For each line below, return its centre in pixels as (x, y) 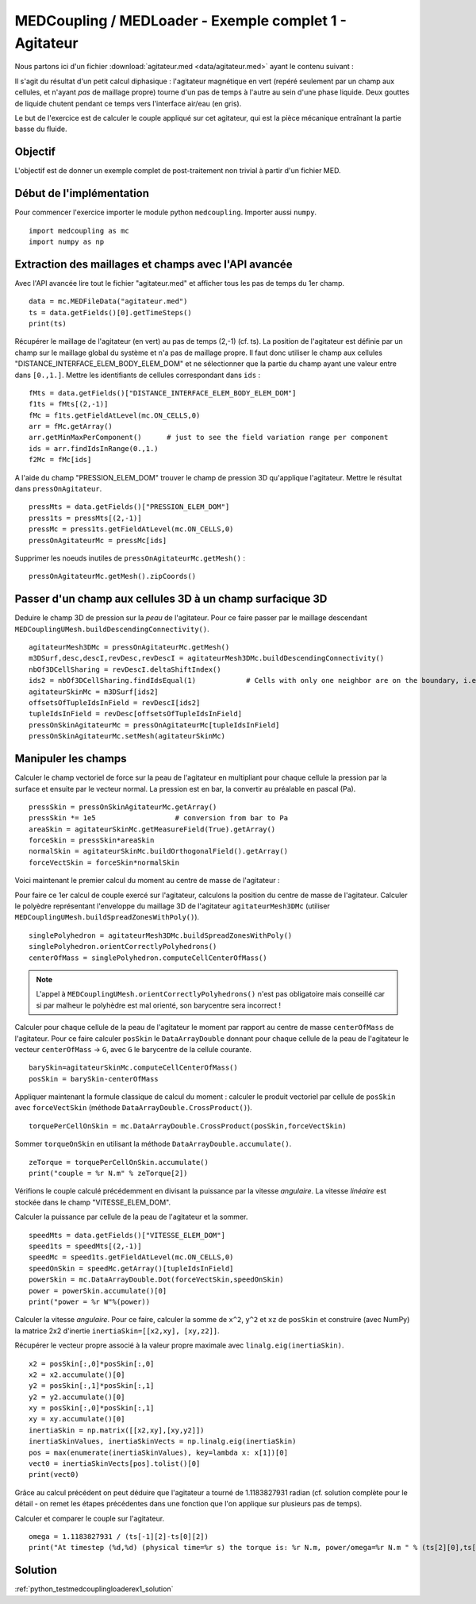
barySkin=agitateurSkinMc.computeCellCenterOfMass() (133, 1068)
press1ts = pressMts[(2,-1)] (85, 518)
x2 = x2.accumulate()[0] (77, 1375)
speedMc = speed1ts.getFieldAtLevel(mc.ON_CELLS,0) (131, 1257)
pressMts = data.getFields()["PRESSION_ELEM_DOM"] (129, 507)
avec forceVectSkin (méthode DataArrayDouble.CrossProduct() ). (134, 1108)
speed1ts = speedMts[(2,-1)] (85, 1246)
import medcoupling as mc (79, 231)
